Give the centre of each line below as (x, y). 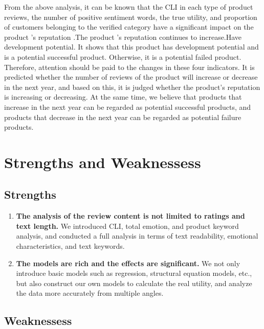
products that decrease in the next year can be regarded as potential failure (123, 117)
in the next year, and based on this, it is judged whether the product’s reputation (132, 87)
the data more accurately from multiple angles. (90, 293)
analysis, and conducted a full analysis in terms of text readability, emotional (137, 236)
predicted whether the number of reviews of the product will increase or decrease (131, 77)
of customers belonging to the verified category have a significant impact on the (129, 27)
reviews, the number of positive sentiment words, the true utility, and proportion (131, 17)
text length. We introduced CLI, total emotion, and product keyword (127, 226)
